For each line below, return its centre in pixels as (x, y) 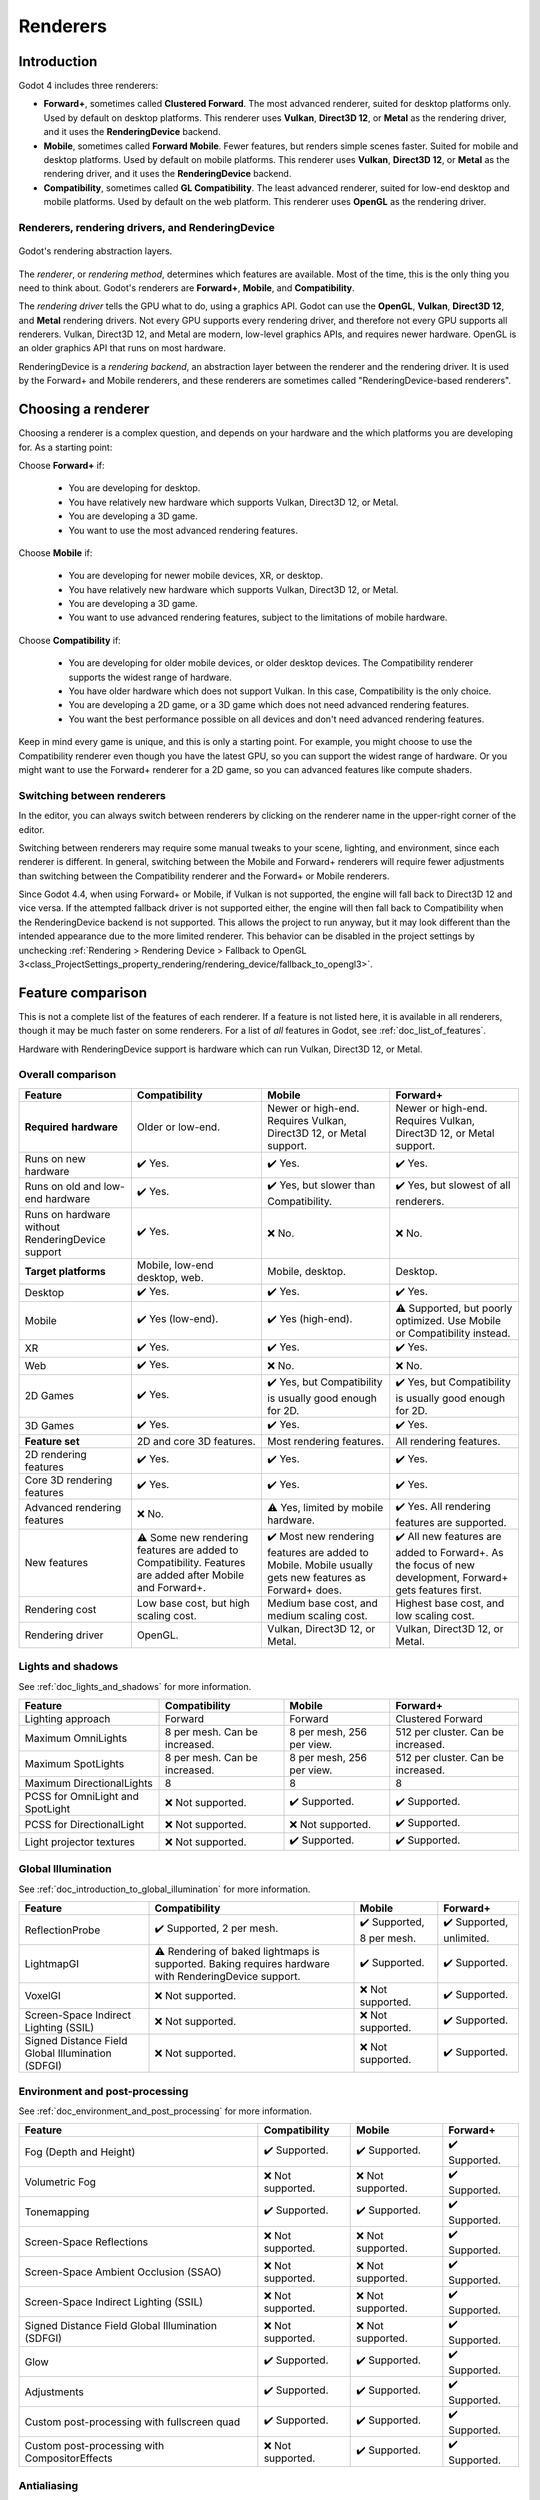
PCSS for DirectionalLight (84, 1824)
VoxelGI (43, 1996)
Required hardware (71, 1127)
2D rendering (55, 1454)
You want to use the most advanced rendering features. (183, 530)
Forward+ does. (304, 1590)
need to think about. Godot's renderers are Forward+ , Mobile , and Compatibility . (186, 287)
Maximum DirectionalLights (89, 1783)
